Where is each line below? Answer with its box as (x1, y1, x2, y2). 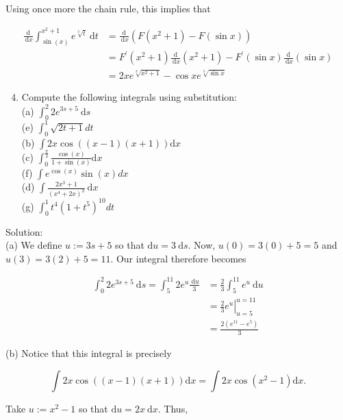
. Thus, (157, 401, 188, 415)
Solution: (5, 224, 43, 238)
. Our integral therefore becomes (110, 251, 246, 265)
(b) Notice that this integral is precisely (5, 346, 172, 360)
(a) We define (5, 238, 62, 252)
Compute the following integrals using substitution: (21, 90, 238, 104)
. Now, (188, 238, 216, 252)
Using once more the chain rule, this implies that (5, 1, 211, 15)
